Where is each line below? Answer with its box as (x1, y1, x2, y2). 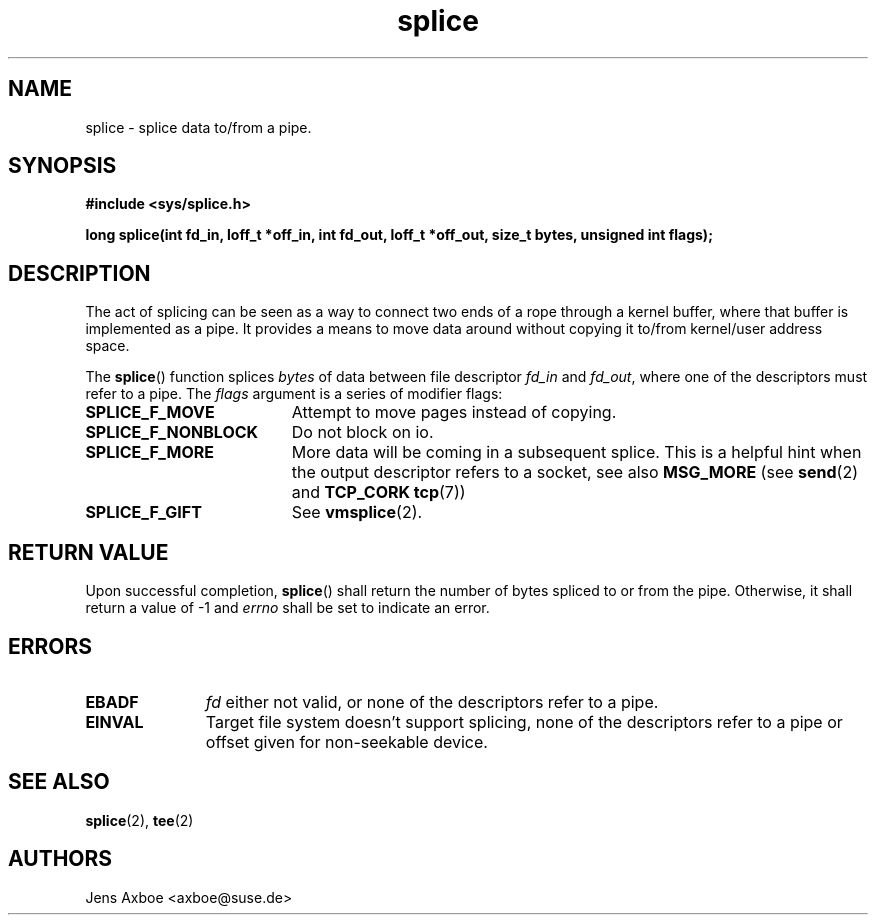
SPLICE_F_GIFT (85, 502, 202, 523)
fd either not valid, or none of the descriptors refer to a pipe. (205, 691, 659, 712)
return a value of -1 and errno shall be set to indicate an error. (85, 599, 490, 617)
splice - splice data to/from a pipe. (85, 118, 312, 136)
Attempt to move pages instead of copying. (291, 402, 617, 423)
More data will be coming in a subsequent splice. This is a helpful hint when (291, 442, 862, 463)
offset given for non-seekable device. (205, 731, 488, 752)
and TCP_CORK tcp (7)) (291, 482, 466, 503)
